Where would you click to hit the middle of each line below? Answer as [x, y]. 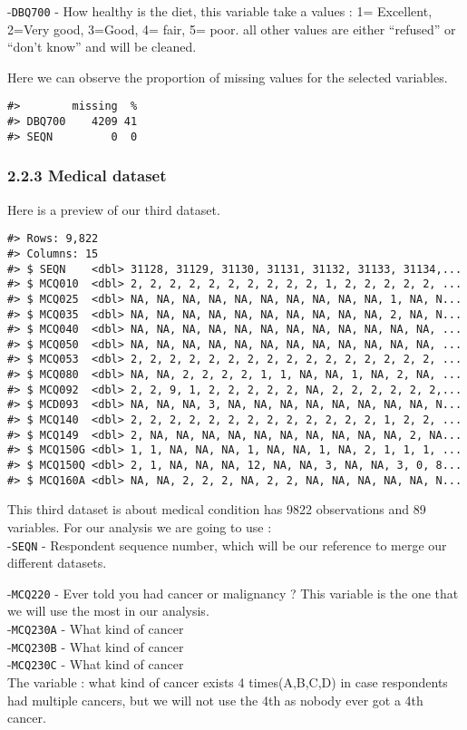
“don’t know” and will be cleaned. [102, 47]
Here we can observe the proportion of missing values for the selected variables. [228, 77]
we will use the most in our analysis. [108, 611]
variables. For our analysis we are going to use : [140, 526]
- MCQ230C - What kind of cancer [96, 664]
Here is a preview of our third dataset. [114, 209]
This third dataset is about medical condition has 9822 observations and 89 [217, 509]
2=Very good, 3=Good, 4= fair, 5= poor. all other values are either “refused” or [232, 29]
